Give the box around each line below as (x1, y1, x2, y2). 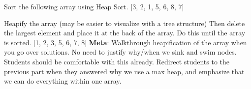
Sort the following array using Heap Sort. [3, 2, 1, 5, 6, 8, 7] (4, 1, 184, 11)
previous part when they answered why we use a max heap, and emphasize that (4, 66, 245, 76)
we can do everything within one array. (4, 76, 122, 86)
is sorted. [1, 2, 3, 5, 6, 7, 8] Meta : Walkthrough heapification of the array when (4, 37, 247, 47)
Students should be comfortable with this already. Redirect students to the (4, 56, 230, 66)
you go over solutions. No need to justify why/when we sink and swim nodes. (4, 47, 237, 57)
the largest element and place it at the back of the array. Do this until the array (4, 28, 246, 38)
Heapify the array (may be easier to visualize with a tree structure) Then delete (4, 18, 245, 28)
